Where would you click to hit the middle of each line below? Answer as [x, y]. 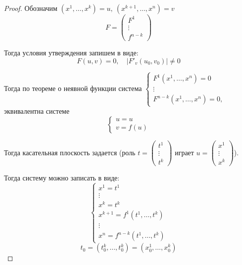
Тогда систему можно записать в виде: [62, 178]
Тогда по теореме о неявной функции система [73, 88]
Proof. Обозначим [31, 8]
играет [184, 152]
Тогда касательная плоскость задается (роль [70, 152]
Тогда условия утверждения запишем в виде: [71, 53]
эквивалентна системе [37, 111]
